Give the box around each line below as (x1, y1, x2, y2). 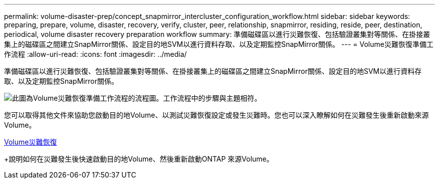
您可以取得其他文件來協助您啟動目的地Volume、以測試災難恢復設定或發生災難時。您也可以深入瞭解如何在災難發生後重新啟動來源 (4, 111, 429, 119)
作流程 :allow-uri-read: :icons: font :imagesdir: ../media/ (4, 50, 187, 58)
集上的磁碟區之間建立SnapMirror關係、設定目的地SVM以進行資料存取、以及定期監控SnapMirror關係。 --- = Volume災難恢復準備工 (4, 40, 433, 48)
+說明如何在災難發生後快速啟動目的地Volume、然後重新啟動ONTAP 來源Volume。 (4, 155, 274, 163)
